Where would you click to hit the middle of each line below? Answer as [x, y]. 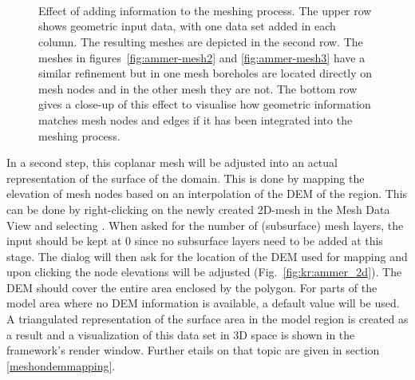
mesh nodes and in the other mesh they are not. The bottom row [198, 88]
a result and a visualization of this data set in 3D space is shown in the [181, 334]
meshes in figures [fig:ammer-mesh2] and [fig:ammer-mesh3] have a [202, 57]
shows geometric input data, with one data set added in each [187, 26]
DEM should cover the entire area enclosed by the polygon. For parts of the [192, 287]
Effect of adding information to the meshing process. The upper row [205, 10]
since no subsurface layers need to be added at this [259, 241]
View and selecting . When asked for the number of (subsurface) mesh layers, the [205, 225]
